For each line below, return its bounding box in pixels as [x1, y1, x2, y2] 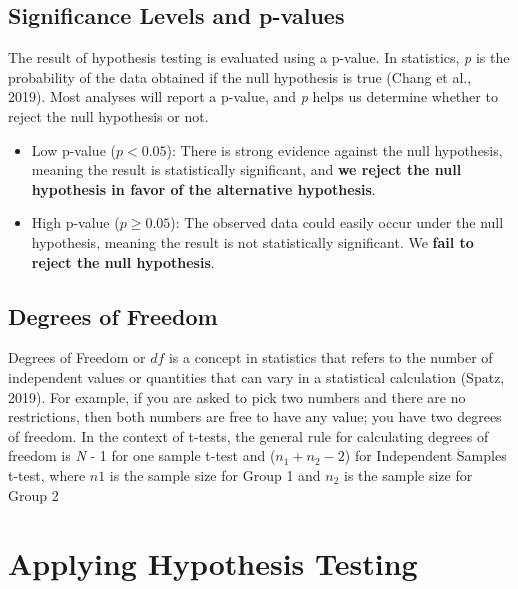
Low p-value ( [31, 139, 116, 160]
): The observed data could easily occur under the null [170, 212, 504, 233]
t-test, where [8, 464, 86, 485]
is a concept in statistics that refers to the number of [168, 347, 493, 368]
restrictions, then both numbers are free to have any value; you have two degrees [8, 406, 502, 427]
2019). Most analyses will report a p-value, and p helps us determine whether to [8, 86, 498, 107]
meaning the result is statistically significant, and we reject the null [31, 159, 462, 180]
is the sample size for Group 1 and [109, 464, 321, 485]
